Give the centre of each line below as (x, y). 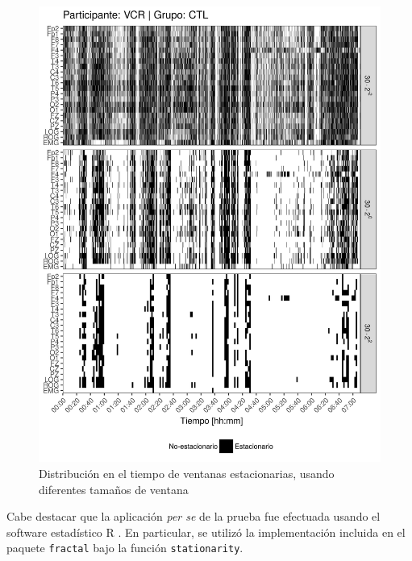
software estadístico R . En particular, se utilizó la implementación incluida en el (206, 532)
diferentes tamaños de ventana (114, 489)
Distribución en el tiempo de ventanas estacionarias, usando (187, 473)
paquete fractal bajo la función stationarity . (125, 548)
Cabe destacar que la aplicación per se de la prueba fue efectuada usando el (194, 516)
